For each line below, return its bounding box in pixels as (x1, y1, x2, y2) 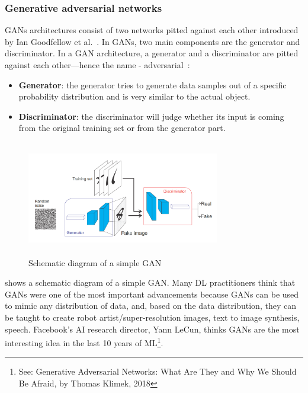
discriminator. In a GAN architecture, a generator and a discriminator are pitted (5, 47, 299, 59)
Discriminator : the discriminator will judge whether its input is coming (18, 110, 284, 122)
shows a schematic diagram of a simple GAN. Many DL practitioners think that (5, 276, 296, 289)
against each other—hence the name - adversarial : (5, 59, 190, 71)
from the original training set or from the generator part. (18, 122, 226, 134)
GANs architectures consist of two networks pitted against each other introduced (5, 24, 299, 36)
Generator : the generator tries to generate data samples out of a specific (18, 78, 287, 91)
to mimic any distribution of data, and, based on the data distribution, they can (5, 299, 296, 312)
